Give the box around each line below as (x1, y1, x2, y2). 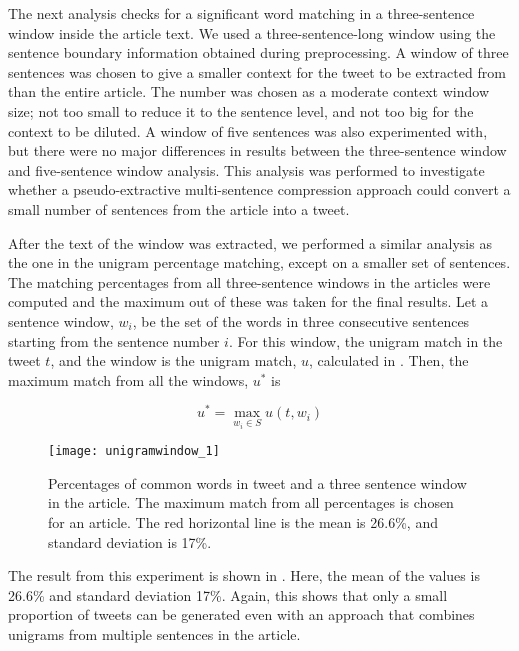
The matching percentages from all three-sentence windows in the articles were (8, 271, 491, 292)
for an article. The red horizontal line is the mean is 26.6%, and (48, 512, 438, 533)
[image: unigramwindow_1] (48, 444, 220, 459)
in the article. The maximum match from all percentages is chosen (48, 492, 454, 513)
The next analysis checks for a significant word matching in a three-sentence (8, 3, 475, 23)
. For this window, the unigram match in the (228, 330, 503, 351)
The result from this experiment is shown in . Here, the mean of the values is (8, 565, 480, 586)
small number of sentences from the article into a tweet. (8, 198, 350, 219)
